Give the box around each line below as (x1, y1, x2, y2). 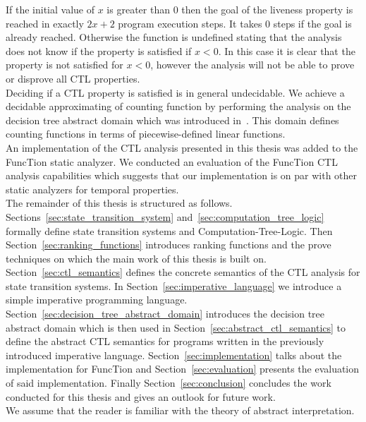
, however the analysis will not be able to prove (150, 57, 355, 72)
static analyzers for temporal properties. (6, 181, 179, 196)
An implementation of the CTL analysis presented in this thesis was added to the (6, 140, 358, 155)
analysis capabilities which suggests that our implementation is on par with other (6, 168, 358, 183)
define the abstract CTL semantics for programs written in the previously (6, 334, 324, 349)
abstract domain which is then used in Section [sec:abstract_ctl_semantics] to (6, 320, 346, 334)
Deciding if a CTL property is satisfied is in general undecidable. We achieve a (6, 85, 345, 100)
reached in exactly (6, 16, 84, 30)
